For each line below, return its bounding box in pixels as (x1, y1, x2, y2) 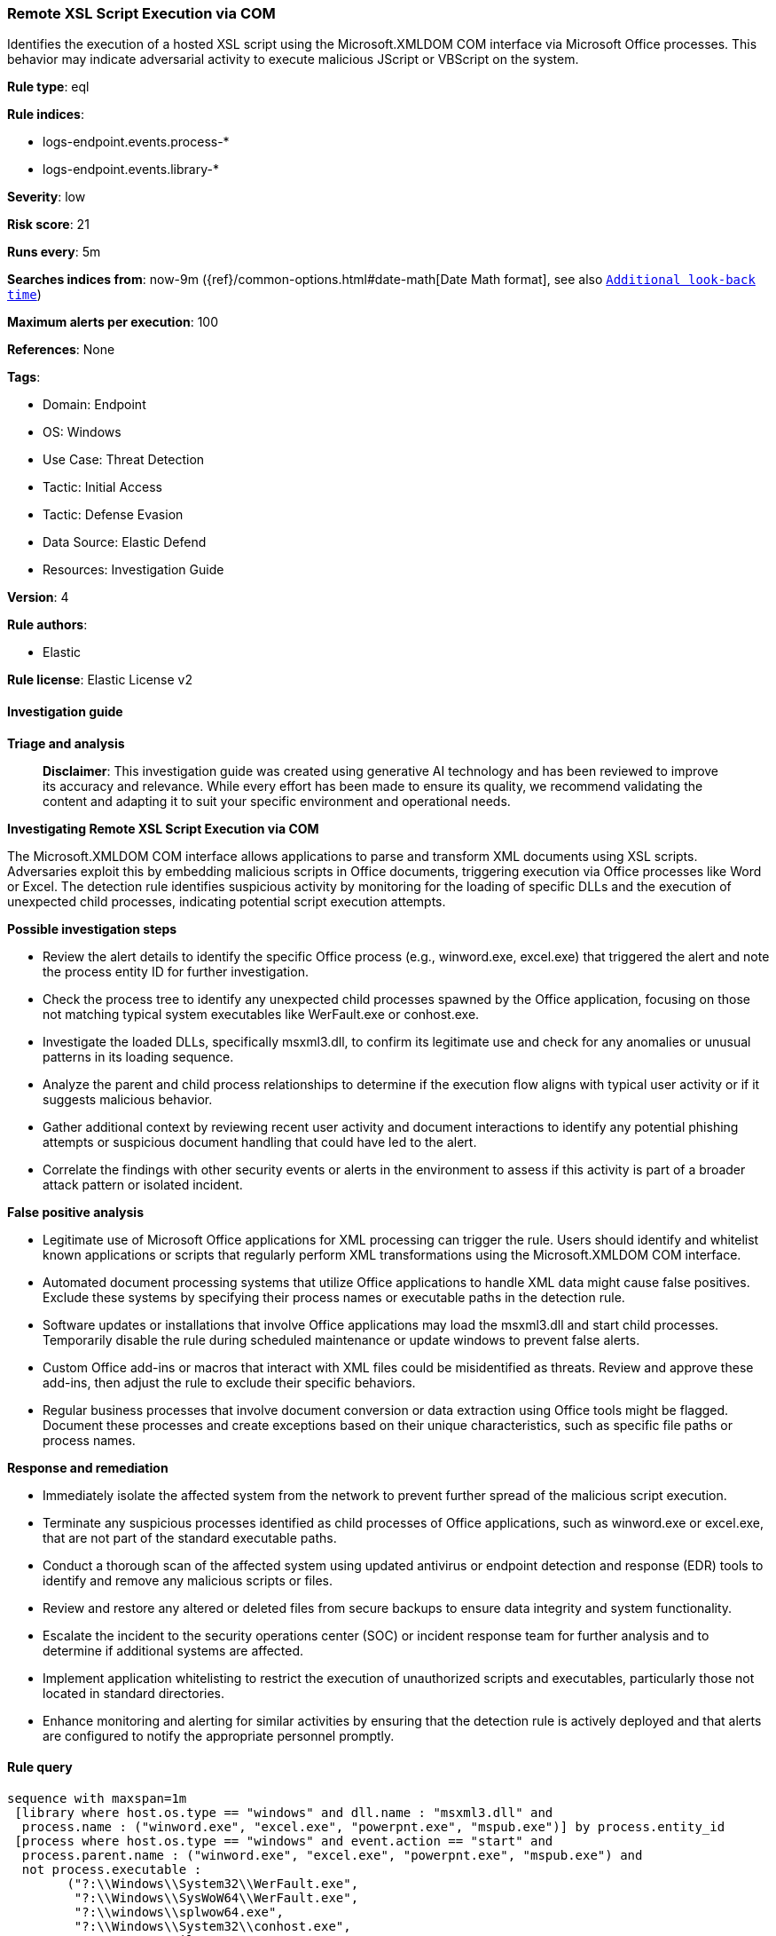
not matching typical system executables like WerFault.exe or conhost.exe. (43, 1006, 480, 1022)
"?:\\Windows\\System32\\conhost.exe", (74, 1918, 351, 1933)
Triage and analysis (7, 735, 125, 751)
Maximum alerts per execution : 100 (7, 314, 219, 330)
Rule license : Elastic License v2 (7, 672, 192, 688)
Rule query (7, 1759, 73, 1775)
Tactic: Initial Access (43, 479, 162, 495)
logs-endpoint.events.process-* (43, 134, 230, 150)
